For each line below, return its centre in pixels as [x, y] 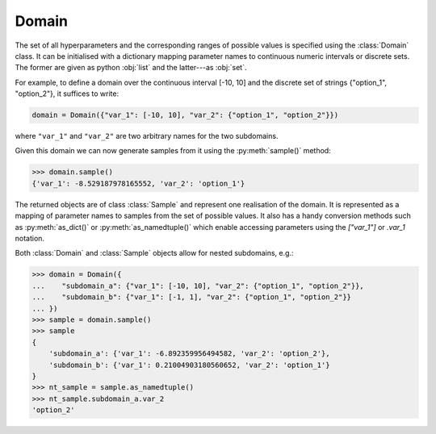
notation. [29, 238]
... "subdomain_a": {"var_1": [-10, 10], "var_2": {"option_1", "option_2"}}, [198, 286]
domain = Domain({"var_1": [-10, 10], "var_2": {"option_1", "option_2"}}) [185, 115]
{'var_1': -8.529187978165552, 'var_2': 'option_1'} [138, 183]
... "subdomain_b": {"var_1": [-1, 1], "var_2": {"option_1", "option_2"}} [191, 297]
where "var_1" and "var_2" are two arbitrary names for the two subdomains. [147, 136]
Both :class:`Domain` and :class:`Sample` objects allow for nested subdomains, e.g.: [154, 253]
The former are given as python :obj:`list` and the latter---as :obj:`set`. [131, 68]
